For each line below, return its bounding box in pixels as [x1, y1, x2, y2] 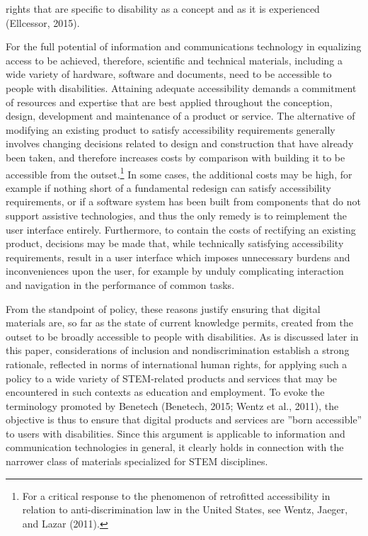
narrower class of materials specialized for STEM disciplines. [6, 454, 268, 469]
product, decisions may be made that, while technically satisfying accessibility [6, 236, 344, 251]
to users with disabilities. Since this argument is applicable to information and [6, 426, 345, 440]
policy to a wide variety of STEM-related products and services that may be [6, 370, 338, 385]
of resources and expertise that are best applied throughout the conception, [6, 94, 333, 109]
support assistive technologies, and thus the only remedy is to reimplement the [6, 207, 347, 222]
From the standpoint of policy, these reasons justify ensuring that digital [6, 301, 321, 316]
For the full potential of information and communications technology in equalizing [6, 39, 362, 54]
